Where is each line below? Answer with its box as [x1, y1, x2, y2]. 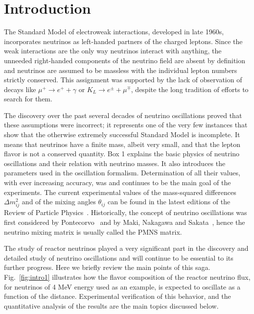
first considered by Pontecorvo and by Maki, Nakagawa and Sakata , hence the [4, 217, 245, 227]
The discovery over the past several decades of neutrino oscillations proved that [4, 110, 242, 120]
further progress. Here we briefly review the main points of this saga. [4, 262, 210, 272]
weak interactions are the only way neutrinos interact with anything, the [4, 46, 222, 56]
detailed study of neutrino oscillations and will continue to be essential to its [4, 252, 233, 263]
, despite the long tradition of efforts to [131, 84, 249, 94]
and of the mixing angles [22, 196, 96, 207]
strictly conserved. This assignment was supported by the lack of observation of [4, 74, 242, 85]
